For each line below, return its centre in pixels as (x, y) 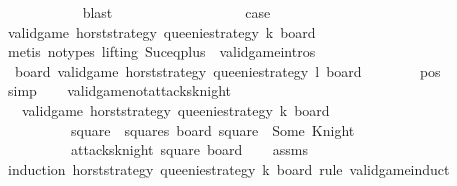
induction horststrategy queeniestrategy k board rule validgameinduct (228, 168)
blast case (176, 12)
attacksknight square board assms (189, 149)
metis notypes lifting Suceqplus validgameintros (161, 51)
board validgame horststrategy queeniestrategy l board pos (227, 70)
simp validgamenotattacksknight (119, 90)
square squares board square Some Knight (212, 129)
